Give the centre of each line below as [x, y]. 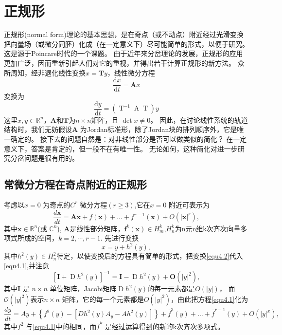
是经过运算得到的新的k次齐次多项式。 [165, 326]
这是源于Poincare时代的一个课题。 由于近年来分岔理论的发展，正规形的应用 [123, 53]
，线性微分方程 [131, 72]
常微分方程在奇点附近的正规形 [75, 184]
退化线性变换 [65, 72]
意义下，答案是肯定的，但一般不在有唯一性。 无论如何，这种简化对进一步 [121, 148]
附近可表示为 [189, 204]
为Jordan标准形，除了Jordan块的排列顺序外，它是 [159, 129]
